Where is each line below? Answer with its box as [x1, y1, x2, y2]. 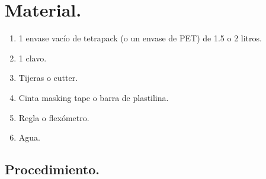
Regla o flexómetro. [18, 111, 89, 123]
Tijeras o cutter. [18, 71, 78, 84]
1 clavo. [18, 51, 47, 64]
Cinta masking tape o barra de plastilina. [18, 91, 169, 103]
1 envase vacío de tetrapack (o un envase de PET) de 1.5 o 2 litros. [18, 32, 262, 44]
